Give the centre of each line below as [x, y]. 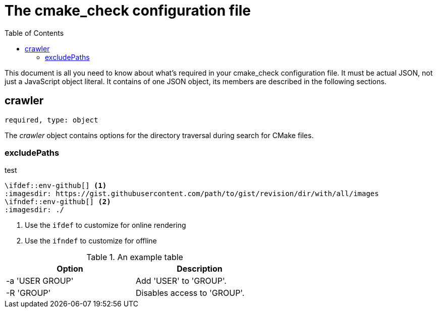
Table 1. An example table [135, 257]
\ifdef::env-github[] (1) [56, 186]
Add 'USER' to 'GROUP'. [181, 281]
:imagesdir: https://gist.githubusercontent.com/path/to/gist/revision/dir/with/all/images [192, 194]
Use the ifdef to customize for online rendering [105, 225]
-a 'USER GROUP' [40, 281]
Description [200, 269]
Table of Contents [34, 33]
